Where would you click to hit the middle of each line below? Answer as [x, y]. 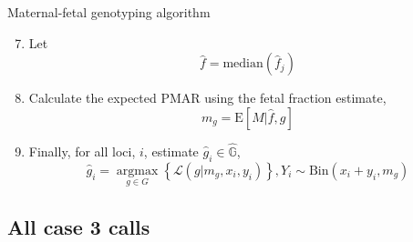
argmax [137, 171]
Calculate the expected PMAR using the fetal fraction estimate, [207, 98]
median [243, 64]
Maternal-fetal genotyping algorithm [109, 12]
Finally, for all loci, [82, 151]
